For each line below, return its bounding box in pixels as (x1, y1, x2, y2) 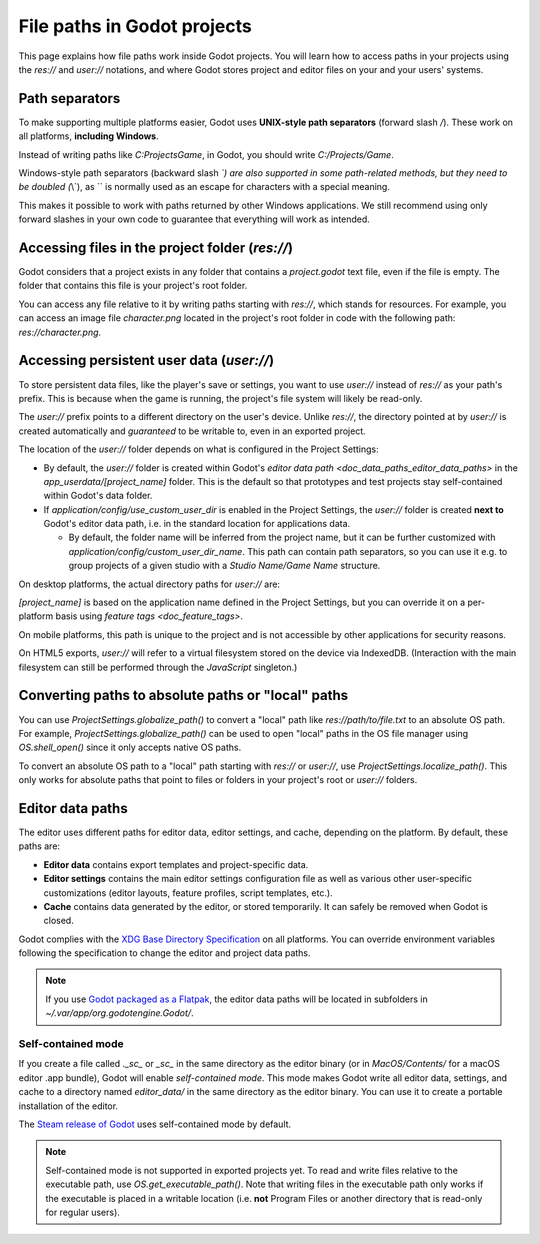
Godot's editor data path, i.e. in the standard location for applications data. (43, 518, 351, 530)
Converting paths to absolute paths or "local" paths (18, 687, 349, 704)
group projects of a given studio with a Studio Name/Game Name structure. (68, 560, 381, 572)
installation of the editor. (18, 1100, 119, 1112)
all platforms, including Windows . (18, 130, 159, 142)
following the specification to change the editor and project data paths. (18, 947, 311, 959)
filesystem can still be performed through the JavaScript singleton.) (18, 661, 298, 673)
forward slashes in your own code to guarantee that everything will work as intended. (18, 213, 370, 225)
